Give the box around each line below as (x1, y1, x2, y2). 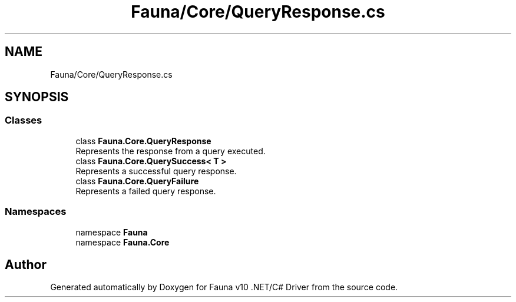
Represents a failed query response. (75, 185, 216, 196)
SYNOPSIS (5, 89, 69, 105)
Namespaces (5, 205, 67, 218)
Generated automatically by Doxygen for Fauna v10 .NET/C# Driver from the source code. (50, 282, 398, 293)
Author (5, 257, 47, 272)
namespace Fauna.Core (75, 237, 170, 247)
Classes (5, 114, 42, 127)
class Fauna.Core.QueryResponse (75, 135, 211, 146)
